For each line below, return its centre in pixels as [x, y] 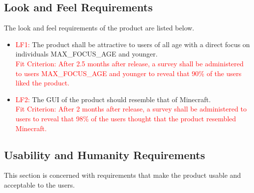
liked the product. [42, 83]
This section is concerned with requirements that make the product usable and [123, 175]
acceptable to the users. [40, 184]
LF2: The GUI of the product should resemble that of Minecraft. [113, 99]
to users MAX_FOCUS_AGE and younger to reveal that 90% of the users [128, 73]
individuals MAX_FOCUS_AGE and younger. [86, 54]
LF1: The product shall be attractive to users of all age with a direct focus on [133, 44]
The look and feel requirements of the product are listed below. [99, 28]
